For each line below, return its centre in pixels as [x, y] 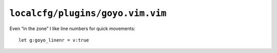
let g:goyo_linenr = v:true [54, 40]
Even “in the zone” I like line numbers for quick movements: [72, 29]
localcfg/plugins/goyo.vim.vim [88, 13]
